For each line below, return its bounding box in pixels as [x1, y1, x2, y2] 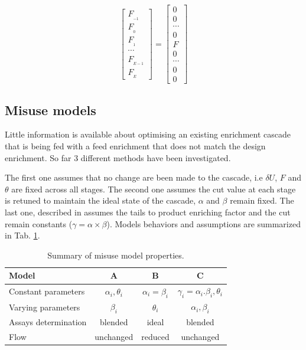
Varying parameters [9, 300, 80, 313]
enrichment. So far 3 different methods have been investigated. [5, 151, 231, 163]
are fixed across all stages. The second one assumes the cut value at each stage [11, 182, 296, 195]
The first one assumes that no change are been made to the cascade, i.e [5, 171, 263, 184]
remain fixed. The [230, 194, 294, 207]
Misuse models [5, 100, 96, 119]
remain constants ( [5, 217, 73, 230]
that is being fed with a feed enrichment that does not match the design [5, 140, 266, 152]
